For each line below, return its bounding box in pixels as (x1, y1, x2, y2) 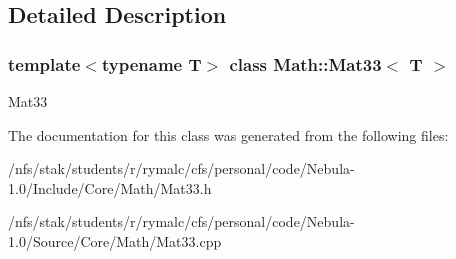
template (8, 51, 81, 76)
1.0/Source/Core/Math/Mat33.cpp (8, 230, 222, 251)
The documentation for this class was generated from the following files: (8, 124, 449, 145)
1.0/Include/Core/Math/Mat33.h (8, 177, 212, 198)
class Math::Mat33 (229, 51, 382, 76)
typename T (101, 51, 202, 76)
